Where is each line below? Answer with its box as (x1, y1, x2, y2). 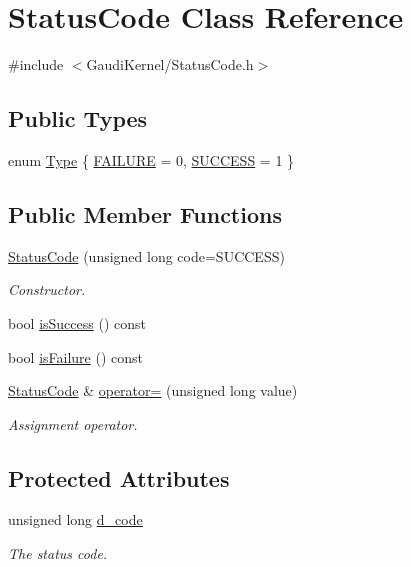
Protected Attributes (8, 462, 230, 493)
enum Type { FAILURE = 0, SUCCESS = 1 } (8, 149, 295, 170)
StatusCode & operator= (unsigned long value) (8, 380, 298, 401)
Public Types (8, 103, 148, 134)
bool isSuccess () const (8, 312, 146, 333)
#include (8, 54, 64, 75)
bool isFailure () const (8, 346, 143, 367)
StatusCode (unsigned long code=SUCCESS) (8, 245, 285, 266)
